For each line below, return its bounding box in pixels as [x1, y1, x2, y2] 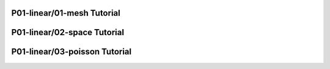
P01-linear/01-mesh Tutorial [11, 8, 120, 18]
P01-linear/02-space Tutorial [11, 27, 125, 38]
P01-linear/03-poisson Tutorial [11, 47, 131, 57]
